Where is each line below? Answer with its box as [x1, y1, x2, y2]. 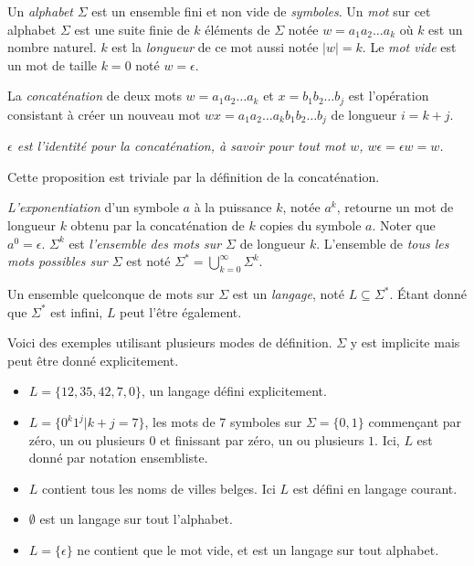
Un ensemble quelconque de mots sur [7, 284, 215, 304]
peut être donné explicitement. [7, 350, 179, 369]
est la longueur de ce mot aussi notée [111, 37, 319, 57]
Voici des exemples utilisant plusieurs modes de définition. [7, 333, 332, 352]
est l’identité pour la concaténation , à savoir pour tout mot [16, 136, 346, 155]
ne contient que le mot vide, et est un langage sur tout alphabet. [77, 539, 439, 559]
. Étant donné [389, 284, 468, 304]
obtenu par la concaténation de [70, 216, 245, 235]
